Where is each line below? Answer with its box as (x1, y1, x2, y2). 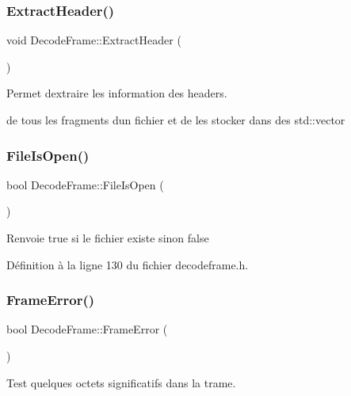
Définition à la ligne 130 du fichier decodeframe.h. (6, 256, 249, 272)
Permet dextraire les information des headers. (6, 85, 227, 101)
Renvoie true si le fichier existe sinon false (6, 230, 209, 246)
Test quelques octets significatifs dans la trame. (6, 374, 236, 390)
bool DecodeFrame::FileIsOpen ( (6, 176, 164, 192)
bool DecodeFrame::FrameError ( (6, 321, 168, 337)
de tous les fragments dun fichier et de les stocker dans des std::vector (6, 112, 345, 128)
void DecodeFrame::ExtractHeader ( (6, 32, 181, 48)
